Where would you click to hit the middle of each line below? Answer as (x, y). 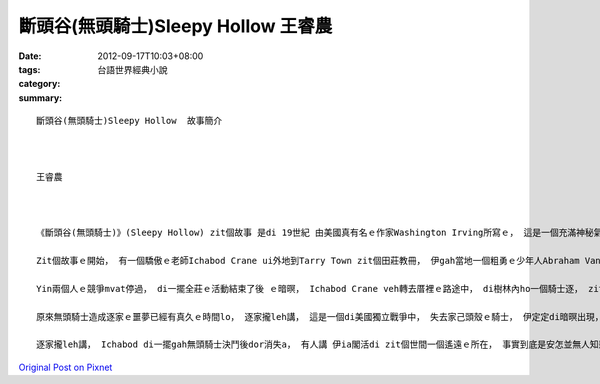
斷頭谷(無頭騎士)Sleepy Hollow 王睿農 (175, 26)
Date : (30, 56)
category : (39, 84)
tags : (29, 69)
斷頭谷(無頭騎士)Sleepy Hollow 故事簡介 (129, 121)
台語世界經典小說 (132, 69)
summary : (40, 97)
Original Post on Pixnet (65, 367)
